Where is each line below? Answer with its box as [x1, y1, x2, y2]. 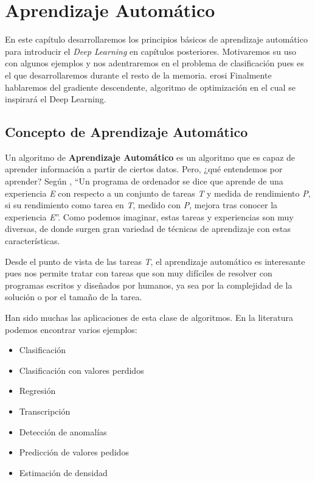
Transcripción [19, 404, 71, 417]
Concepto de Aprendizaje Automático [5, 122, 248, 141]
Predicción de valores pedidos [19, 446, 129, 458]
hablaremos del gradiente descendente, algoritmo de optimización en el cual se [5, 80, 296, 93]
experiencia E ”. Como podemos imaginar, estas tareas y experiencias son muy [5, 210, 294, 223]
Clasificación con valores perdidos [19, 363, 144, 376]
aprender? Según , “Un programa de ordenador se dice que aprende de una [5, 175, 283, 188]
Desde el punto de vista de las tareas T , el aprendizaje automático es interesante [5, 255, 305, 267]
